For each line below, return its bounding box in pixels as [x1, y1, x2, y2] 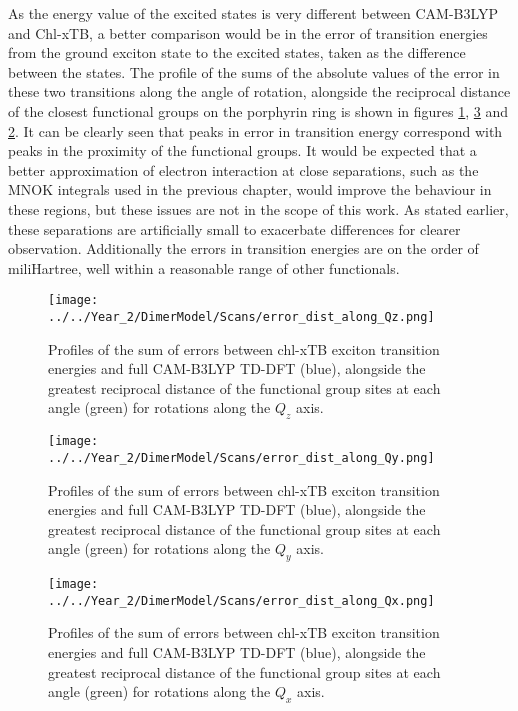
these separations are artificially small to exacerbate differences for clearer [8, 218, 461, 239]
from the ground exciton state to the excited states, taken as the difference [8, 42, 466, 63]
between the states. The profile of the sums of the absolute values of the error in [8, 61, 500, 82]
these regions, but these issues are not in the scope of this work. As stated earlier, [8, 198, 509, 219]
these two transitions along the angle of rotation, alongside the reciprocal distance [8, 81, 511, 102]
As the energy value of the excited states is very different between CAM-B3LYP [8, 3, 499, 23]
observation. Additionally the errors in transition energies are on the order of [8, 238, 479, 259]
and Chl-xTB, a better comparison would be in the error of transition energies [8, 22, 488, 43]
